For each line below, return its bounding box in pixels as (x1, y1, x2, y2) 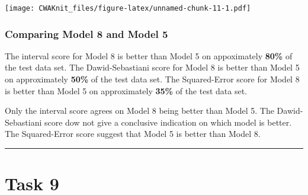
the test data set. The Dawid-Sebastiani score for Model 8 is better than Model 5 (5, 61, 300, 73)
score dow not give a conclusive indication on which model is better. (44, 116, 292, 128)
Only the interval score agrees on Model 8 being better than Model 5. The (5, 104, 274, 117)
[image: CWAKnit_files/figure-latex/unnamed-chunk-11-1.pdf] (5, 4, 251, 12)
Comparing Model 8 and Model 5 (5, 26, 168, 41)
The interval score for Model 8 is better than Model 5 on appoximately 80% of (5, 49, 293, 62)
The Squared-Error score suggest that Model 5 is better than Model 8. (5, 127, 261, 140)
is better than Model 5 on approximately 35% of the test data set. (5, 84, 247, 97)
